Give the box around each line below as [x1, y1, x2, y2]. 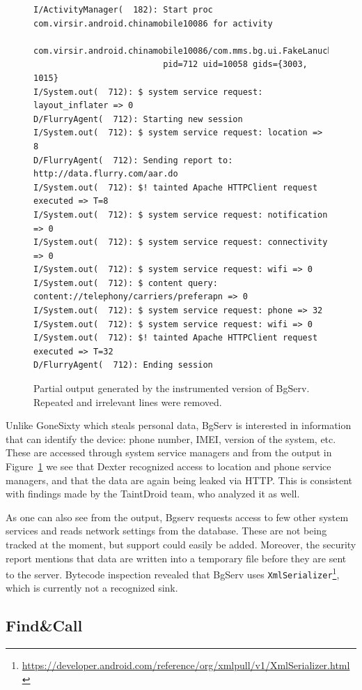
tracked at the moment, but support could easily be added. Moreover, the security [6, 537, 356, 551]
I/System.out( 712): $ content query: [33, 278, 218, 288]
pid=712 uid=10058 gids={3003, [163, 59, 308, 70]
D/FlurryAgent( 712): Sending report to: [33, 155, 233, 165]
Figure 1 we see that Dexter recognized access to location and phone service [6, 459, 331, 473]
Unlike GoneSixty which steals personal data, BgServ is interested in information [6, 418, 352, 433]
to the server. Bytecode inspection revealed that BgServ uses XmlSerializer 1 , [6, 565, 340, 581]
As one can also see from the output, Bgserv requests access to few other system [6, 509, 349, 524]
